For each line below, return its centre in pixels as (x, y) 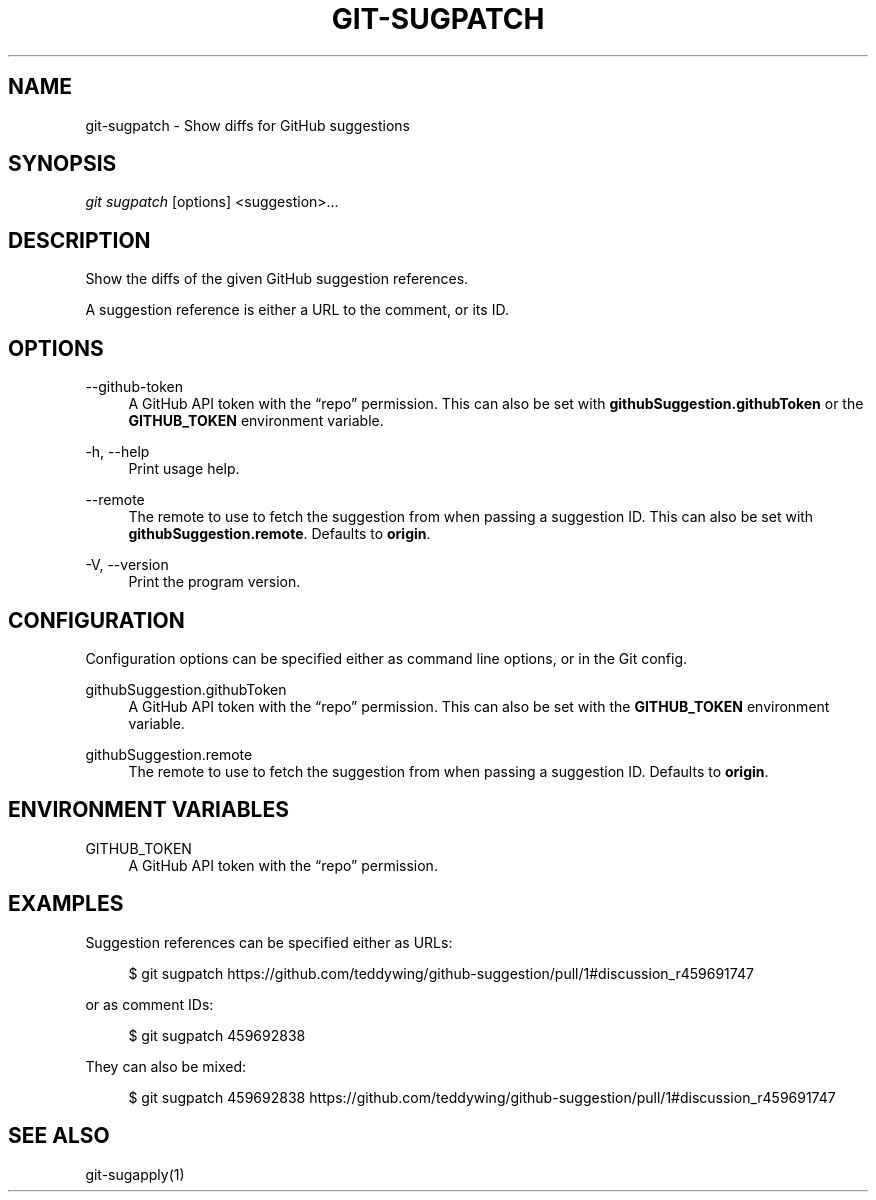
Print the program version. (214, 582)
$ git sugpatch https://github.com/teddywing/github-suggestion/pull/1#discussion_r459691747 (441, 973)
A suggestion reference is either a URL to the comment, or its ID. (297, 310)
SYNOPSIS (62, 164)
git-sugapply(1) (135, 1174)
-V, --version (127, 565)
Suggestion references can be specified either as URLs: (269, 942)
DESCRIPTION (79, 240)
